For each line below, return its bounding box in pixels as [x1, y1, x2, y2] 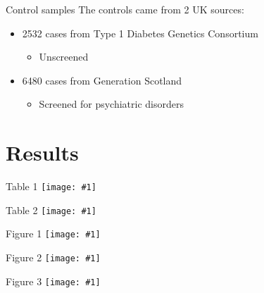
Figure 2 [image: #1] [6, 250, 101, 265]
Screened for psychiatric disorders [39, 96, 184, 111]
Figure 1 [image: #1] [6, 226, 101, 241]
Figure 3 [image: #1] [6, 273, 101, 288]
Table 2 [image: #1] [6, 202, 96, 217]
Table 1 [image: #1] [6, 179, 96, 194]
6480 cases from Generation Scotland [22, 73, 182, 87]
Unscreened [39, 49, 89, 64]
